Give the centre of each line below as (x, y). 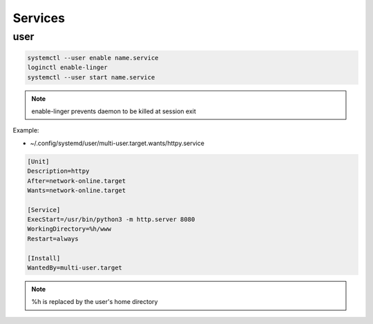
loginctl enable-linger (68, 68)
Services (39, 18)
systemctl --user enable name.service (93, 58)
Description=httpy (58, 171)
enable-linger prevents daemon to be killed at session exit (114, 111)
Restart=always (53, 239)
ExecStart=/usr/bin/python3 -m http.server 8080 (111, 220)
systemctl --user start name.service (91, 77)
